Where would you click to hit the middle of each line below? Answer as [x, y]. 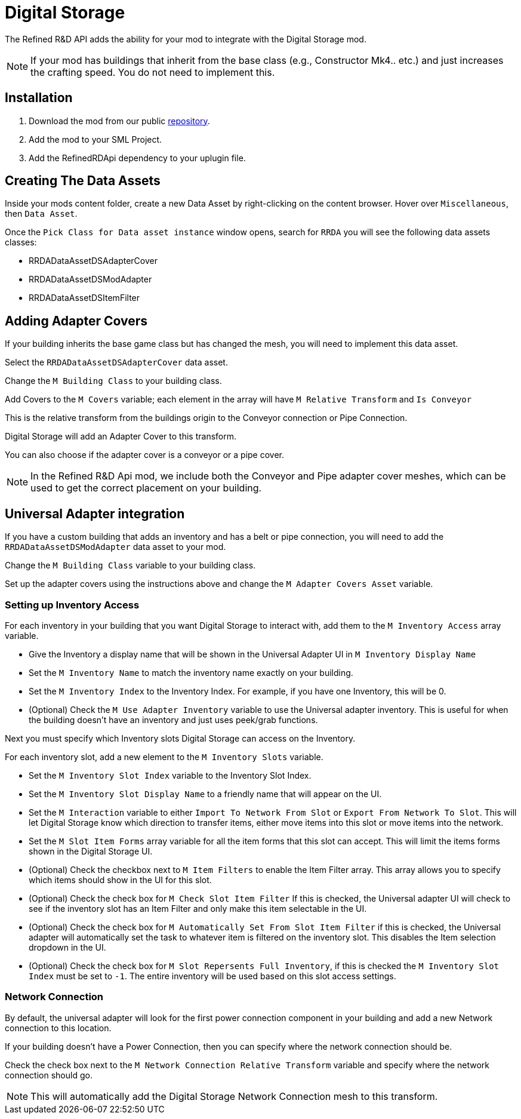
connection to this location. [58, 1028]
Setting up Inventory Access [72, 605]
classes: [21, 242]
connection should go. [49, 1075]
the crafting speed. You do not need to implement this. [153, 72]
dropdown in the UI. [67, 947]
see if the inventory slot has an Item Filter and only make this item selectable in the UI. [198, 908]
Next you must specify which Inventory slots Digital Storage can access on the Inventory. [180, 738]
